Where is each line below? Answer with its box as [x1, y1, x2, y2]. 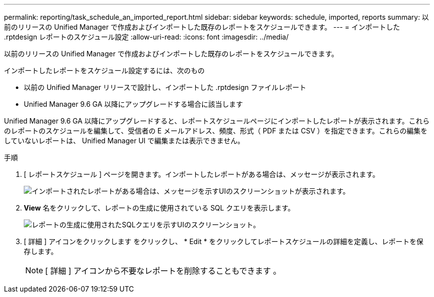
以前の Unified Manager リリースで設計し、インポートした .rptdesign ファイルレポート [24, 83, 306, 91]
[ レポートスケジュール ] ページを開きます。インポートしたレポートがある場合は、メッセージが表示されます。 [24, 170, 380, 178]
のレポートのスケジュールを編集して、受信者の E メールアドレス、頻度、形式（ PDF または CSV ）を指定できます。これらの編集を [4, 127, 428, 135]
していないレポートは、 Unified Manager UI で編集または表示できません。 [4, 136, 245, 145]
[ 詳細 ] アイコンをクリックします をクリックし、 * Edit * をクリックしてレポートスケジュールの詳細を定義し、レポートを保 [24, 237, 424, 246]
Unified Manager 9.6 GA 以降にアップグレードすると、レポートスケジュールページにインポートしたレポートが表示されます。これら [4, 117, 430, 125]
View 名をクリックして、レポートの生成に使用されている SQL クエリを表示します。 [24, 204, 295, 212]
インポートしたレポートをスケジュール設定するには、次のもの [4, 66, 205, 75]
